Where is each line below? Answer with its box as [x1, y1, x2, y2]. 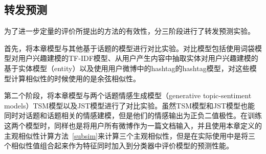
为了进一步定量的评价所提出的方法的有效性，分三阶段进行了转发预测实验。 [4, 26, 255, 36]
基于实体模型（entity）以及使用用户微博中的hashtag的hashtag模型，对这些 [4, 62, 250, 73]
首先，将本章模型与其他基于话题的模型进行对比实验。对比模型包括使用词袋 [4, 42, 255, 53]
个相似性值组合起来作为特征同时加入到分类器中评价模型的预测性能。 [4, 140, 233, 151]
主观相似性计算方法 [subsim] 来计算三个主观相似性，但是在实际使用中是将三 [4, 130, 255, 141]
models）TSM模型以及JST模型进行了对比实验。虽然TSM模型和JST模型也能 [4, 100, 255, 111]
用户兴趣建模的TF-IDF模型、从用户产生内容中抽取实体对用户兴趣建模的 [18, 53, 258, 63]
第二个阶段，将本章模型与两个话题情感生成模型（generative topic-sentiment [4, 90, 252, 101]
